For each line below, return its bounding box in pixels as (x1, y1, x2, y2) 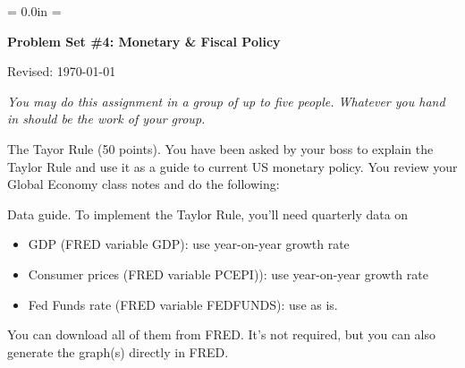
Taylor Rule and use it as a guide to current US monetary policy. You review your (7, 157, 458, 175)
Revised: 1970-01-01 (7, 62, 116, 81)
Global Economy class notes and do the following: (7, 175, 280, 193)
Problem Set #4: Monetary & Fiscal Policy (7, 31, 281, 50)
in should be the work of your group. (7, 109, 206, 128)
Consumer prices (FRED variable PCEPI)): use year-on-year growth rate (28, 264, 428, 283)
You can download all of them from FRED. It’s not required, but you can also (7, 325, 436, 344)
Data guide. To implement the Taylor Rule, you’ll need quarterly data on (7, 204, 409, 223)
